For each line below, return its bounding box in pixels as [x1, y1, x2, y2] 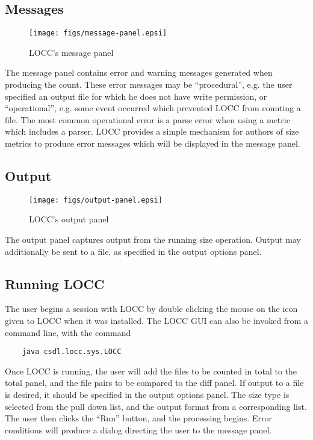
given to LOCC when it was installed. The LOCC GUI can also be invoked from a [5, 314, 308, 327]
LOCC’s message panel [29, 46, 114, 58]
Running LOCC [5, 274, 105, 293]
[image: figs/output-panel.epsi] [29, 195, 163, 204]
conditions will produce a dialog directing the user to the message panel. [5, 423, 272, 436]
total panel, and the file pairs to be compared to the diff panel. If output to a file [5, 376, 304, 389]
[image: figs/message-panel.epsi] [29, 29, 167, 38]
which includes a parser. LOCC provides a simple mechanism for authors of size [5, 125, 299, 138]
